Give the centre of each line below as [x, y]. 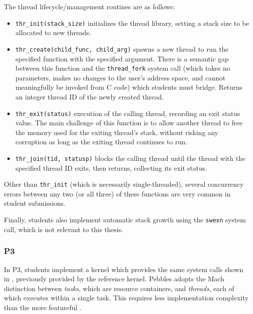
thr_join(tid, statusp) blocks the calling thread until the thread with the [130, 158]
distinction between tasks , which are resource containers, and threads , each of [119, 288]
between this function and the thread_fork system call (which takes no [123, 68]
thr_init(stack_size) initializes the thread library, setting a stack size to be [132, 23]
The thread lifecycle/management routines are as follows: [89, 6]
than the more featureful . [43, 307]
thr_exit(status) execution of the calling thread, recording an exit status [128, 113]
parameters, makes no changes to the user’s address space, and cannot [120, 77]
